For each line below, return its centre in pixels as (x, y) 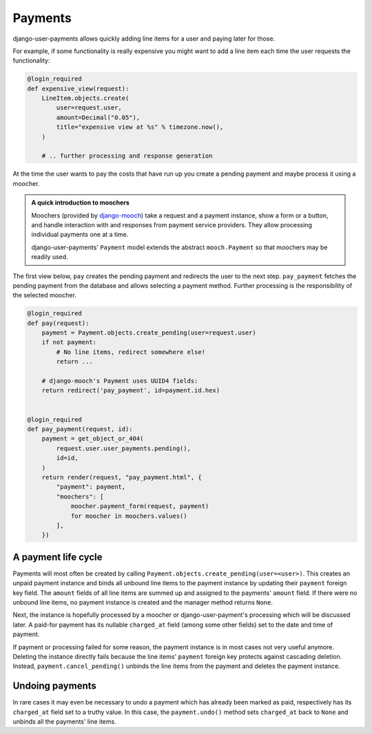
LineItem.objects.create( (85, 98)
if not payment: (69, 342)
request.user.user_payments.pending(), (123, 448)
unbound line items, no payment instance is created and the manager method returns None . (143, 602)
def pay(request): (58, 323)
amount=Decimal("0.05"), (98, 117)
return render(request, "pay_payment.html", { (122, 477)
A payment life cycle (58, 557)
